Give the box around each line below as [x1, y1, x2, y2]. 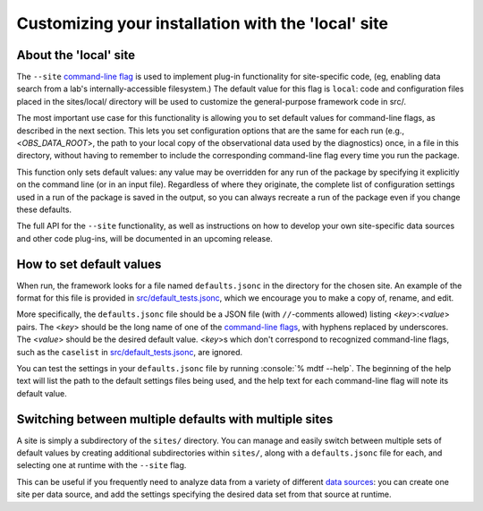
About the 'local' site [16, 47, 136, 63]
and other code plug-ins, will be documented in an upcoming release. [16, 233, 273, 243]
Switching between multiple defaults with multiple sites [16, 412, 334, 427]
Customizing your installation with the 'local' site [16, 13, 389, 33]
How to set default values [16, 256, 162, 272]
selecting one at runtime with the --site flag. [16, 460, 187, 471]
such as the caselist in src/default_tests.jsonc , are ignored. [16, 346, 243, 357]
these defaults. [16, 204, 72, 215]
